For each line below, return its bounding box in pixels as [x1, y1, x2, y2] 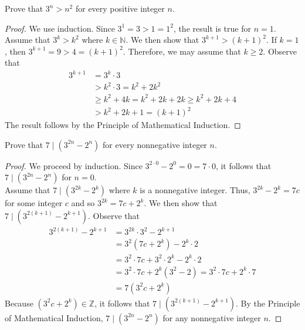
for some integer [5, 197, 63, 209]
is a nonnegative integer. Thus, [140, 184, 250, 196]
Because [5, 297, 33, 309]
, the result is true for [173, 22, 251, 34]
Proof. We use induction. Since [5, 22, 115, 34]
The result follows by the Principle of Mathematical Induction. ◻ [5, 119, 241, 131]
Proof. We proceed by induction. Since [5, 159, 143, 171]
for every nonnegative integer [103, 138, 207, 150]
